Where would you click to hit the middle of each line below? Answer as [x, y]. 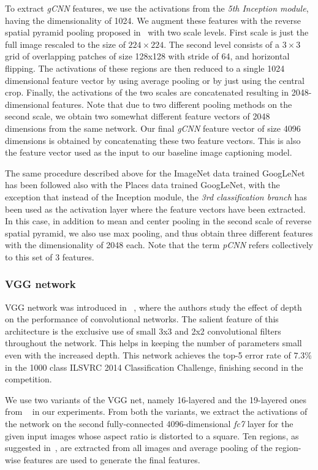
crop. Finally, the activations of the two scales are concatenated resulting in [147, 92]
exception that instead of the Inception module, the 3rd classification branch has [156, 196]
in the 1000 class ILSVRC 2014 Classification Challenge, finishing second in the [154, 367]
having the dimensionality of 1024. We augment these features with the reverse [153, 20]
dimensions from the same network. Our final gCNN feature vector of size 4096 [153, 128]
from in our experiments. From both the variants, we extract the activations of [156, 411]
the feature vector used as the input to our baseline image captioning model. [149, 152]
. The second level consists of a [222, 44]
